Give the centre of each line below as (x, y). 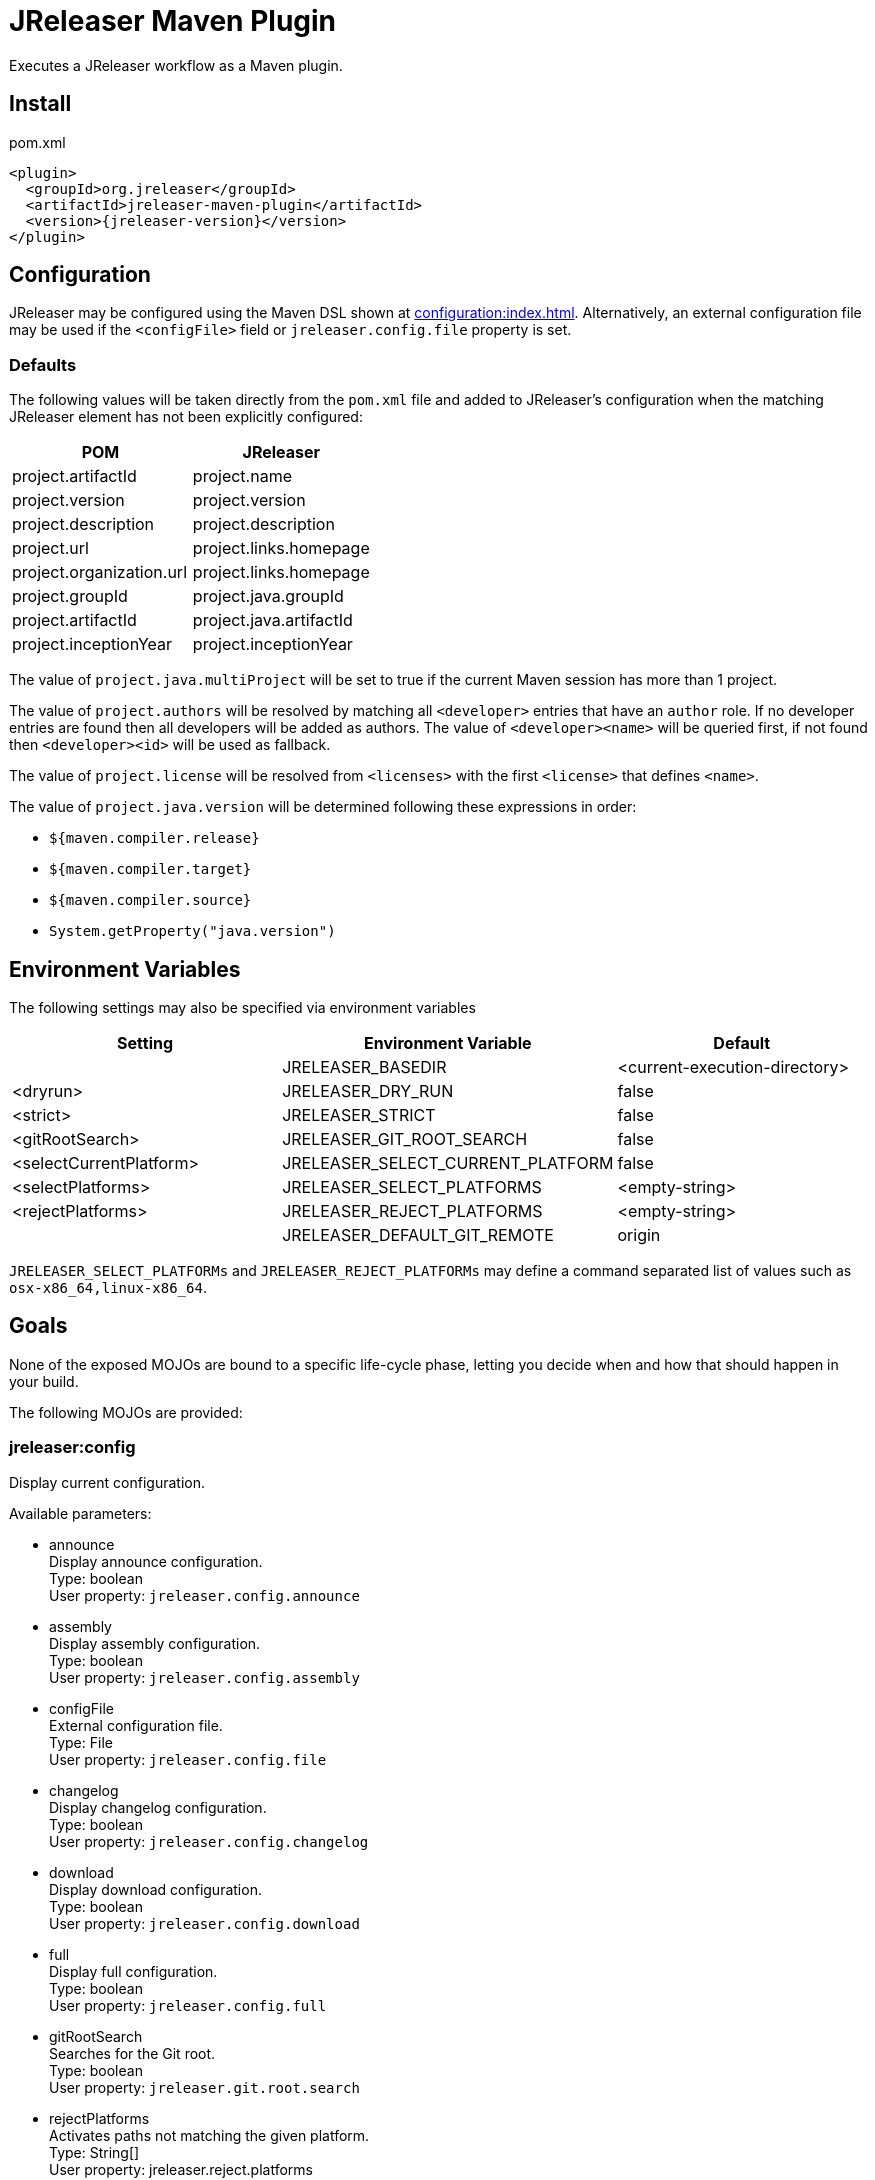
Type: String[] (94, 2152)
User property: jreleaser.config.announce (204, 1595)
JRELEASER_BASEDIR (364, 1067)
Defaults (43, 364)
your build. (44, 1381)
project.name (242, 476)
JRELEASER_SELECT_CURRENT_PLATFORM (448, 1163)
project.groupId (70, 596)
